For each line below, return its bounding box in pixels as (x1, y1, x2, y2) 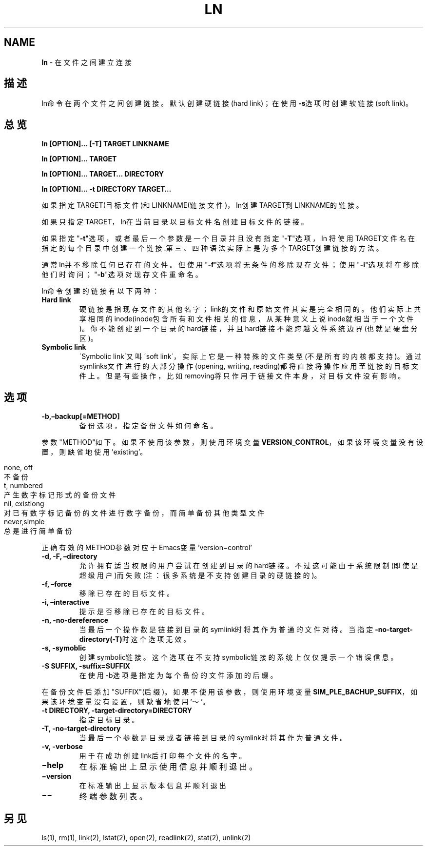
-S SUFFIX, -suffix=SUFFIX (41, 662, 130, 671)
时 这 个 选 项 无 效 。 (122, 635, 191, 644)
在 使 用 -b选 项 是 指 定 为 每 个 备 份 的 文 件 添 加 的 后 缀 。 (79, 671, 277, 680)
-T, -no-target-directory (41, 724, 121, 733)
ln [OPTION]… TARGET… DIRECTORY (41, 170, 164, 178)
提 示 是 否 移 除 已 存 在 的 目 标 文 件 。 (79, 607, 209, 616)
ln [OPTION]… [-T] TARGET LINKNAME (41, 139, 169, 148)
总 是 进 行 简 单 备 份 (4, 527, 72, 535)
